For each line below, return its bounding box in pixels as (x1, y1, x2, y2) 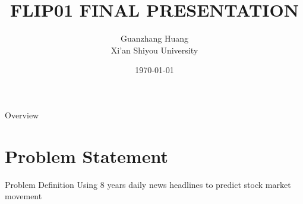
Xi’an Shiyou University (111, 43, 198, 56)
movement (5, 190, 42, 202)
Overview (5, 108, 39, 121)
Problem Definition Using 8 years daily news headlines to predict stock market (5, 178, 291, 190)
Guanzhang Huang (120, 32, 189, 45)
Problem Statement (5, 143, 168, 168)
